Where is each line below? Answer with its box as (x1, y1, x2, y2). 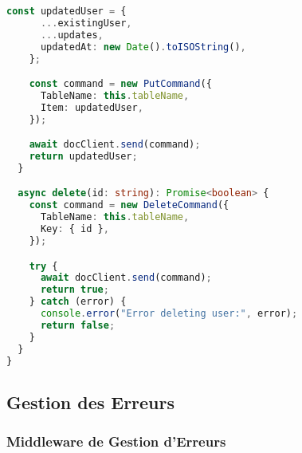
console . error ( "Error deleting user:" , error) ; (40, 308, 298, 319)
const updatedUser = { (6, 6, 127, 17)
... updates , (40, 29, 104, 41)
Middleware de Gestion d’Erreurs (6, 431, 226, 451)
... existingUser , (40, 17, 132, 29)
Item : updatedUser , (40, 101, 143, 113)
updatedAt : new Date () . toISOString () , (40, 41, 246, 53)
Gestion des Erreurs (6, 389, 175, 414)
